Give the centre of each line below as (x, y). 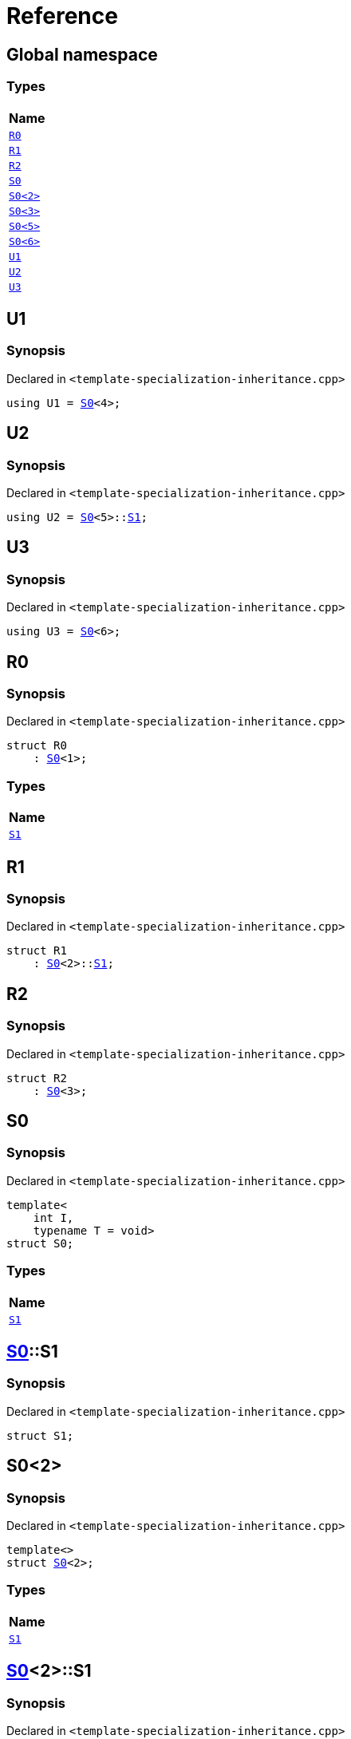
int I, (53, 1217)
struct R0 (37, 746)
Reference (62, 16)
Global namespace (82, 54)
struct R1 (37, 951)
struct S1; (40, 1435)
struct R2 (37, 1078)
